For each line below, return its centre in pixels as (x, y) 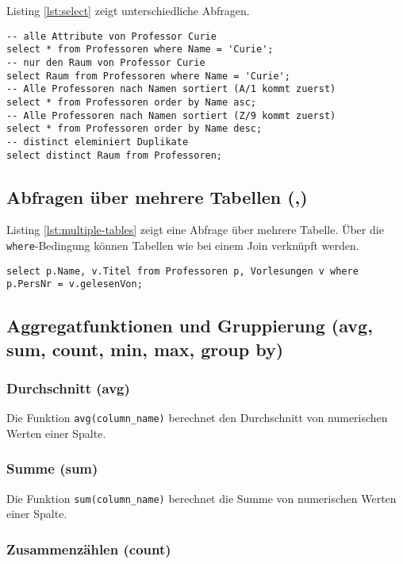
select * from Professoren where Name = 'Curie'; (140, 50)
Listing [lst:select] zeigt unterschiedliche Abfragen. (128, 10)
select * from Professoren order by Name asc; (131, 102)
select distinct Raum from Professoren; (115, 155)
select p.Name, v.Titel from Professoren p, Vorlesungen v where (182, 271)
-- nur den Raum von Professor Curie (106, 62)
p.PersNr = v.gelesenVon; (75, 284)
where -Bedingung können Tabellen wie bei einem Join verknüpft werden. (183, 245)
